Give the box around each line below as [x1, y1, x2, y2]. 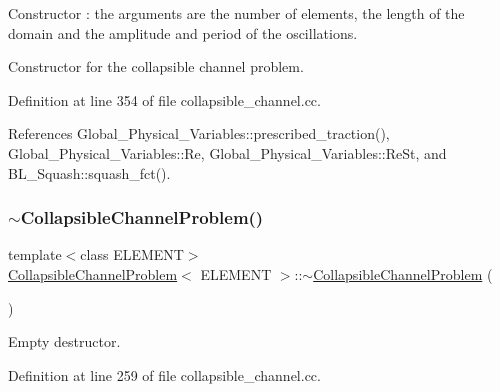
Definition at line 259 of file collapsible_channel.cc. [8, 364, 321, 385]
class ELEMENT [80, 244, 184, 265]
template [8, 244, 62, 265]
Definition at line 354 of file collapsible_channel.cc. [8, 89, 321, 110]
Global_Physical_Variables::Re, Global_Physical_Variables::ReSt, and [8, 142, 447, 163]
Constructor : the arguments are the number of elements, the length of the [8, 3, 465, 23]
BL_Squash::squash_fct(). [8, 162, 171, 183]
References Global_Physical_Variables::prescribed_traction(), [8, 123, 390, 144]
